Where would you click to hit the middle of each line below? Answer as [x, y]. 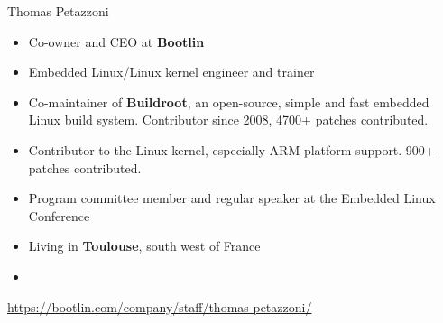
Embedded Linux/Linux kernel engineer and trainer [171, 72]
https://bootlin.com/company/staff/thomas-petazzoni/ [160, 306]
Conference [59, 215]
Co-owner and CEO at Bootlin [116, 41]
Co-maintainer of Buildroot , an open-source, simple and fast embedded [229, 102]
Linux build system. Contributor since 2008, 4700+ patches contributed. [228, 120]
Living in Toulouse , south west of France [144, 246]
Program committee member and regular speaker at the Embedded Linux [232, 198]
